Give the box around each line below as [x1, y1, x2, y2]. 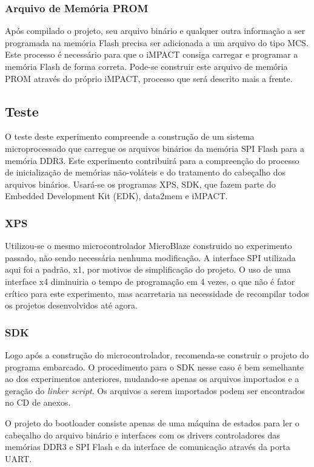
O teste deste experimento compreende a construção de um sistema [5, 130, 255, 143]
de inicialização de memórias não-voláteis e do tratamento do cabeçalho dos [5, 166, 286, 179]
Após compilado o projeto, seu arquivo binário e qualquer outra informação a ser [5, 24, 306, 37]
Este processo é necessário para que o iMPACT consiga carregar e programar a [5, 48, 298, 61]
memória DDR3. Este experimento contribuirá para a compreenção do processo [5, 154, 299, 166]
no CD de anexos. [5, 396, 71, 409]
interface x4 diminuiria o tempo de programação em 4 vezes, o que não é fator [5, 274, 295, 287]
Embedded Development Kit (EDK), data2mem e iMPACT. [5, 189, 228, 202]
